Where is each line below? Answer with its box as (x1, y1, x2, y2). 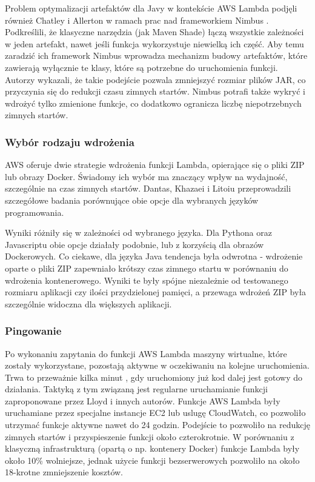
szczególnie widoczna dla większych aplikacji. (5, 297, 172, 310)
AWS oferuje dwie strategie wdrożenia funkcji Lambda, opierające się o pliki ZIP (5, 158, 305, 171)
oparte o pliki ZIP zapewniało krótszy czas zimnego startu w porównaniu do (5, 261, 288, 274)
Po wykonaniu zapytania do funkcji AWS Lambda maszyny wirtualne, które (5, 347, 287, 360)
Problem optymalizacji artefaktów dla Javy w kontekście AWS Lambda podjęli (5, 2, 297, 14)
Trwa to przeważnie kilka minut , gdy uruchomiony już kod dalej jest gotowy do (5, 370, 302, 383)
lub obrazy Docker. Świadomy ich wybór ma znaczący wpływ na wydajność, (5, 170, 288, 182)
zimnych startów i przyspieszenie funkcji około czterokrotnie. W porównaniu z (5, 430, 294, 443)
